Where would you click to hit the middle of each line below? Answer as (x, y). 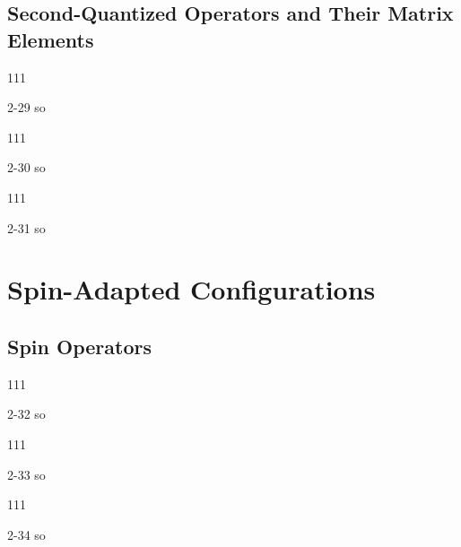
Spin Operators (79, 346)
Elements (51, 39)
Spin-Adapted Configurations (191, 289)
